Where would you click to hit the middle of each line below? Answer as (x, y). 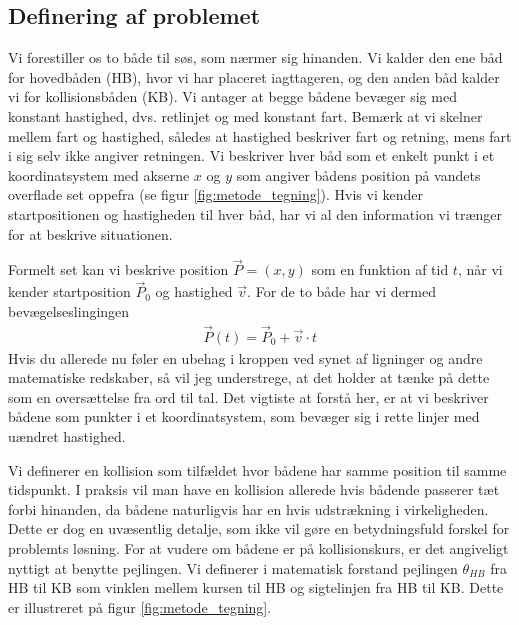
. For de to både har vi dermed (342, 291)
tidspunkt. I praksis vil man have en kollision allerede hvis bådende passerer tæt (254, 489)
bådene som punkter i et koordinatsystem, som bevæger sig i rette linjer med (244, 416)
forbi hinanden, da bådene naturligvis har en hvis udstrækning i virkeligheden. (248, 508)
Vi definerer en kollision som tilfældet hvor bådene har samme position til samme (257, 469)
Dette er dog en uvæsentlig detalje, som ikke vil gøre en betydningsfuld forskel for (259, 528)
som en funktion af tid (380, 269)
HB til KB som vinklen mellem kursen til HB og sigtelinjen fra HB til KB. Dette (256, 587)
